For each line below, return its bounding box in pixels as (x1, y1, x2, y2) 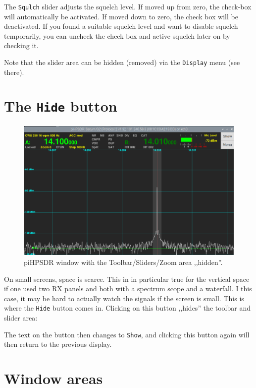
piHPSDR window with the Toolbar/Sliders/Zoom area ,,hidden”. (24, 257, 223, 267)
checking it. (4, 40, 39, 51)
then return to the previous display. (4, 339, 112, 349)
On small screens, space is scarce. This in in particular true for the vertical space (4, 273, 250, 284)
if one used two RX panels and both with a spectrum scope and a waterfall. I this (4, 283, 252, 294)
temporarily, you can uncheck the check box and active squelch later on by (4, 30, 230, 41)
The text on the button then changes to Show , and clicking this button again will (4, 329, 250, 339)
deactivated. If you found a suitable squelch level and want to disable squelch (4, 21, 238, 31)
